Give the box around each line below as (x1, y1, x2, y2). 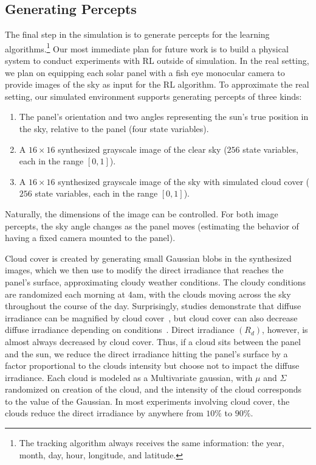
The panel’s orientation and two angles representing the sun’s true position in (19, 110, 309, 123)
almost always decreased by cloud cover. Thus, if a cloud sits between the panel (5, 335, 301, 348)
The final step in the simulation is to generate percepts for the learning (5, 28, 270, 41)
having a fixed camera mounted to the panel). (5, 231, 176, 244)
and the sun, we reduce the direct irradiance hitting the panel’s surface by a (5, 347, 288, 360)
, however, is (262, 323, 308, 336)
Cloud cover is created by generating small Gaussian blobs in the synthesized (5, 251, 292, 264)
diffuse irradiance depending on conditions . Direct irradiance (5, 323, 235, 336)
